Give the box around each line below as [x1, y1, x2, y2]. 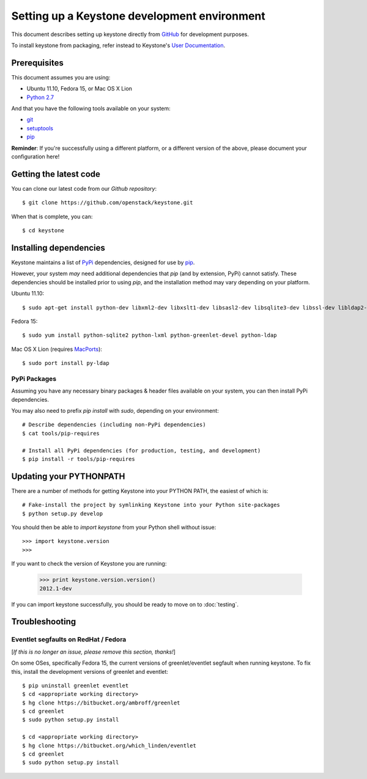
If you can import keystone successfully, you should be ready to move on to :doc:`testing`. [11, 600, 239, 608]
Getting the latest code [11, 169, 101, 179]
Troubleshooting [11, 616, 76, 627]
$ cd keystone [22, 227, 64, 234]
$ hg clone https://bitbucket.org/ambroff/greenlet [22, 699, 180, 706]
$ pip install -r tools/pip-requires [22, 456, 136, 462]
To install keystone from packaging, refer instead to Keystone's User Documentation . [11, 42, 226, 49]
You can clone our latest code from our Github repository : [11, 185, 157, 192]
